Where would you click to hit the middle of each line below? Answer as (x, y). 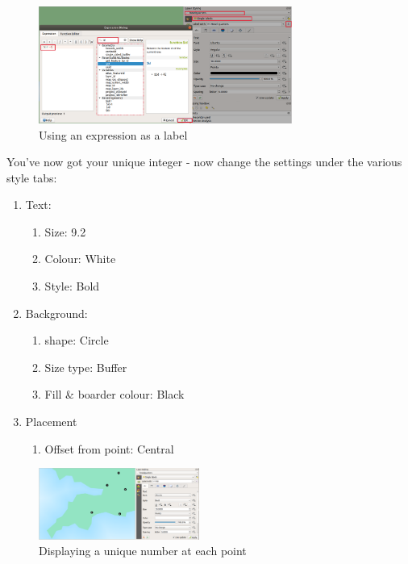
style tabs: (32, 177)
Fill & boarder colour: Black (114, 394)
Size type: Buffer (86, 367)
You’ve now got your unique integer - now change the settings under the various (204, 162)
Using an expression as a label (113, 134)
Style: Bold (72, 286)
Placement (51, 422)
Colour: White (80, 259)
